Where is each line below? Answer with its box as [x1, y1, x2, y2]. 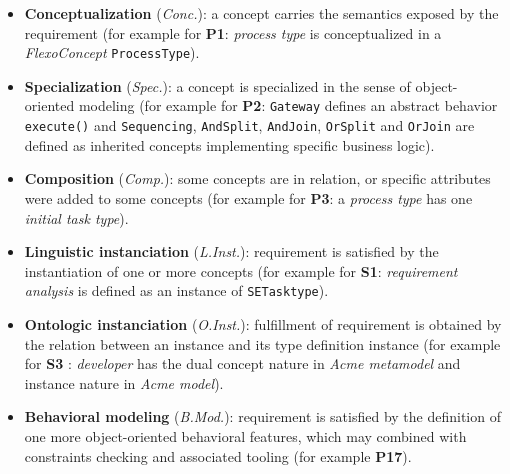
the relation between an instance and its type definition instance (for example [24, 333, 501, 354]
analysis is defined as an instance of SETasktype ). [24, 280, 329, 301]
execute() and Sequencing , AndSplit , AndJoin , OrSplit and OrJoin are [24, 115, 475, 136]
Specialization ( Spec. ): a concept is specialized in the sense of [24, 75, 411, 96]
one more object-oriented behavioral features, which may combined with [24, 425, 467, 446]
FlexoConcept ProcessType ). [24, 42, 200, 63]
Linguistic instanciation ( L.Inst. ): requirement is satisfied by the [24, 241, 439, 262]
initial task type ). [24, 207, 129, 228]
